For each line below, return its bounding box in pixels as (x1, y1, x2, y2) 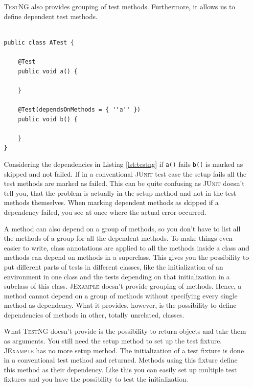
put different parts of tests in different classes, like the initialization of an (4, 261, 223, 272)
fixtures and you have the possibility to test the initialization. (4, 374, 188, 384)
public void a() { (18, 68, 78, 75)
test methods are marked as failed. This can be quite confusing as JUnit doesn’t (4, 178, 245, 188)
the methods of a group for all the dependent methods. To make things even (4, 233, 233, 243)
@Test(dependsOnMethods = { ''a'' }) (18, 106, 141, 113)
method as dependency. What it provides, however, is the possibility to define (4, 300, 236, 310)
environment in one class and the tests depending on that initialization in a (4, 271, 230, 281)
